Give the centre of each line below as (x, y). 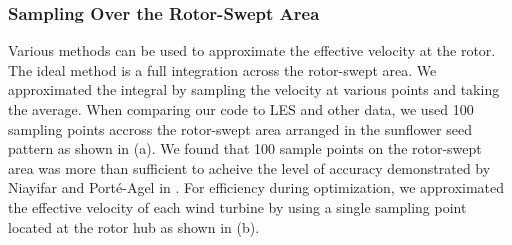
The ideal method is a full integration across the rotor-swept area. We (222, 69)
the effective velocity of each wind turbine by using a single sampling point (237, 206)
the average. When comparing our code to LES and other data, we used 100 (241, 109)
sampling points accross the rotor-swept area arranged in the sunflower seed (240, 128)
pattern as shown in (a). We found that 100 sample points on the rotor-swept (245, 148)
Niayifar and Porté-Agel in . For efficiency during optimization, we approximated (256, 187)
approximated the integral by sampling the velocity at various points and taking (254, 89)
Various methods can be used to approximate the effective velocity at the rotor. (252, 50)
